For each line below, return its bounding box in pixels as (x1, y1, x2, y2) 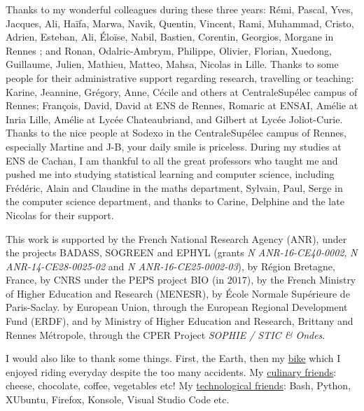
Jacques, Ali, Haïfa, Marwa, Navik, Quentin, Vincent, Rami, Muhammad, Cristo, (6, 15, 354, 30)
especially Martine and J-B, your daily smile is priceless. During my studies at (6, 139, 342, 153)
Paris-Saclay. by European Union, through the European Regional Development (6, 300, 348, 314)
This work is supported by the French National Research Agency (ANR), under (6, 231, 347, 246)
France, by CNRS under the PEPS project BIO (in (6, 272, 225, 287)
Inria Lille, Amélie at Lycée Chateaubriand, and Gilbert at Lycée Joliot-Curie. (6, 111, 343, 126)
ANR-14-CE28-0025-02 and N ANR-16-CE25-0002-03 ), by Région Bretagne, (6, 258, 335, 273)
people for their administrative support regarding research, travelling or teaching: (6, 70, 354, 85)
